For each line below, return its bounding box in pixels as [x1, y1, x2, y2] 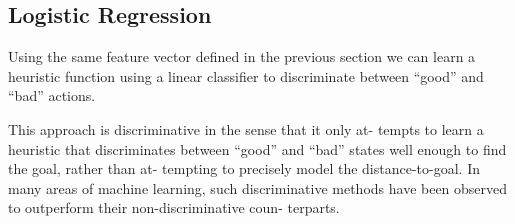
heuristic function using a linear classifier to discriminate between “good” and [8, 65, 484, 86]
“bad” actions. [8, 85, 96, 106]
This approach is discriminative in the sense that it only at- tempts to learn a [8, 118, 484, 139]
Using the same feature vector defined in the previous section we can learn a [8, 46, 476, 67]
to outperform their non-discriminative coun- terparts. [8, 197, 340, 218]
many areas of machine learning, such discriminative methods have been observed [8, 177, 508, 198]
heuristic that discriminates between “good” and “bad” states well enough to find [8, 138, 507, 159]
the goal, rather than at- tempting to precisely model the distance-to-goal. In [8, 158, 480, 179]
